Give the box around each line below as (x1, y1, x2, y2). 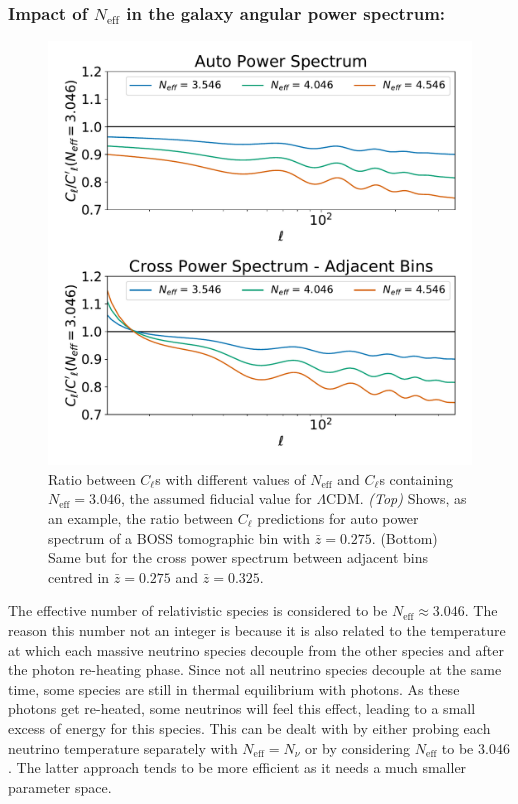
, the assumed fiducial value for (120, 488, 312, 509)
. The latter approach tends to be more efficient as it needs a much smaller (8, 757, 467, 778)
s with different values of (155, 468, 306, 489)
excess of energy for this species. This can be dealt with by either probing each (8, 717, 491, 738)
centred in (48, 566, 110, 587)
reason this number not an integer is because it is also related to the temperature (8, 619, 506, 640)
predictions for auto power (257, 508, 419, 528)
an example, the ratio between (48, 508, 234, 528)
